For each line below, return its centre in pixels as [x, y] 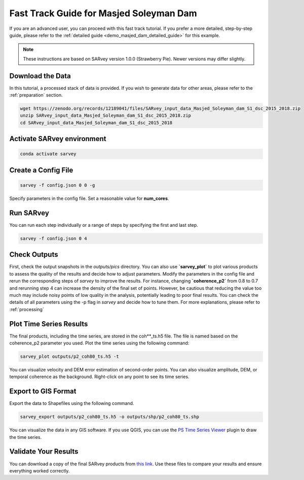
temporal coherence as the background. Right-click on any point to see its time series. [99, 377]
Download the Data [40, 76]
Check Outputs [34, 254]
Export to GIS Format [43, 391]
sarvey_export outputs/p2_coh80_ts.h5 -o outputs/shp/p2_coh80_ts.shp [110, 417]
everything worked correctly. [40, 471]
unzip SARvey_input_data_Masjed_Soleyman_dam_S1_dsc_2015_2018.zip [106, 116]
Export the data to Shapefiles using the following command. [72, 403]
